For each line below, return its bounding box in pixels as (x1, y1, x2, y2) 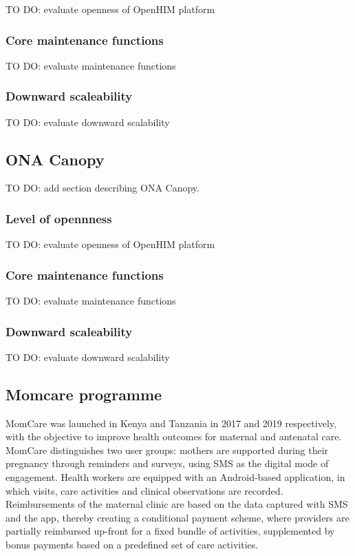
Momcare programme (6, 383, 162, 404)
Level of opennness (6, 209, 112, 227)
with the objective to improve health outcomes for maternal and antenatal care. (6, 429, 342, 444)
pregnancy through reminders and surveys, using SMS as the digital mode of (6, 456, 329, 471)
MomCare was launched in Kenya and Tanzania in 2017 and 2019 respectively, (6, 415, 336, 430)
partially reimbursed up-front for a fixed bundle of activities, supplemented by (6, 524, 335, 538)
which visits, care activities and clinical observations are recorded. (6, 483, 283, 497)
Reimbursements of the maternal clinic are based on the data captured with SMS (6, 497, 348, 511)
